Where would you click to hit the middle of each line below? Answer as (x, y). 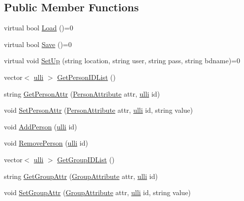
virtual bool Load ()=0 (39, 28)
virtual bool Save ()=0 (38, 44)
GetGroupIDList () (86, 159)
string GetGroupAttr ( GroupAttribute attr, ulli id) (81, 176)
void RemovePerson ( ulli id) (46, 143)
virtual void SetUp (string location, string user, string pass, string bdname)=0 (122, 61)
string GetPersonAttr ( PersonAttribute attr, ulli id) (82, 93)
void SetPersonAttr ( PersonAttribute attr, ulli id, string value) (99, 110)
